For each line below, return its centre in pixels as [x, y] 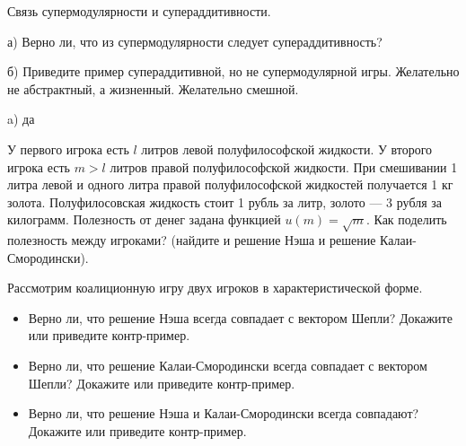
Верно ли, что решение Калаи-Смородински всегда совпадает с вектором [228, 366]
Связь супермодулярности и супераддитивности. [139, 11]
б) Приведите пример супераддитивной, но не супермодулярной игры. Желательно [233, 71]
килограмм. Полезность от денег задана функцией [144, 219]
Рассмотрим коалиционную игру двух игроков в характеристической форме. [215, 288]
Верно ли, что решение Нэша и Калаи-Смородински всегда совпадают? [224, 413]
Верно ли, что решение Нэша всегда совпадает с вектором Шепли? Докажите [240, 317]
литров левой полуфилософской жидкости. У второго [287, 149]
